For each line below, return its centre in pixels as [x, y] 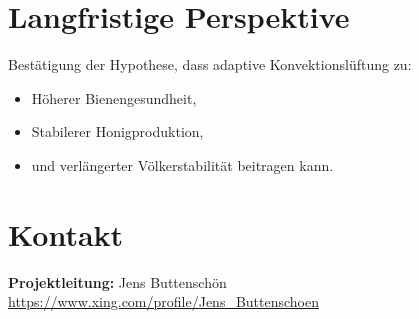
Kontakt [66, 233]
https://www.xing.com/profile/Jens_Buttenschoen [164, 301]
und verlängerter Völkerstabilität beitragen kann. [182, 164]
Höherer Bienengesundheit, [114, 97]
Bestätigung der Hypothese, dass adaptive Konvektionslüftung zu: [210, 64]
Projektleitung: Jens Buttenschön [117, 281]
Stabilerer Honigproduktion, [117, 131]
